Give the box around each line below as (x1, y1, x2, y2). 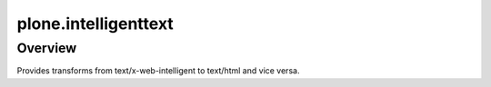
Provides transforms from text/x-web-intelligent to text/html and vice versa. (16, 65, 300, 76)
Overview (16, 40, 77, 56)
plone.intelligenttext (16, 14, 175, 34)
